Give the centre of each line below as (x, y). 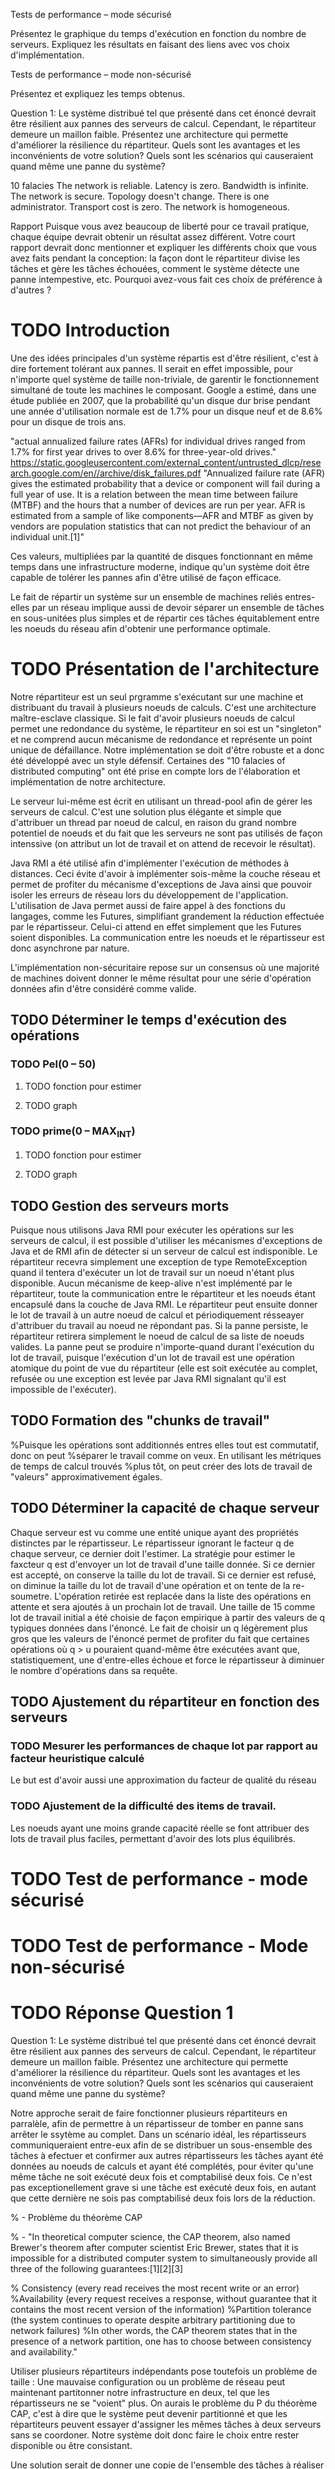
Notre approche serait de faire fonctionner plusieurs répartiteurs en (149, 2113)
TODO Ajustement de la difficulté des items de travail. (143, 1806)
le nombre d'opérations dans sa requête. (94, 1670)
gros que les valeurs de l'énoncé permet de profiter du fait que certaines (160, 1638)
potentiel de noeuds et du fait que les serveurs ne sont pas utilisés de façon (166, 833)
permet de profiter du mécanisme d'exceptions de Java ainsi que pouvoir (161, 884)
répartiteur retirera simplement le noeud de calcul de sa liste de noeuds (157, 1336)
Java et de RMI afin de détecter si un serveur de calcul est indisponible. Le (164, 1251)
